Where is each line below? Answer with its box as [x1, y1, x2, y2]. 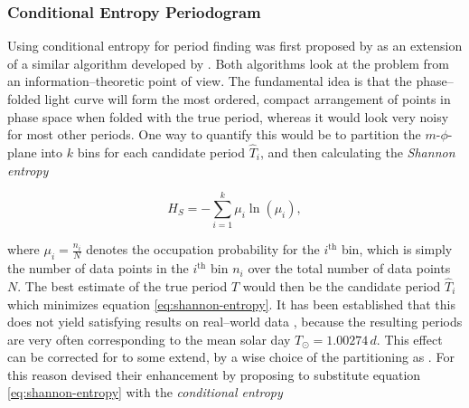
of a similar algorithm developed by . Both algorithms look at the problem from [7, 53, 450, 72]
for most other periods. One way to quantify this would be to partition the [7, 125, 421, 144]
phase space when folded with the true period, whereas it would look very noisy [7, 107, 449, 126]
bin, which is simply [341, 240, 453, 259]
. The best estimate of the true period [17, 276, 228, 295]
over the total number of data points [248, 259, 451, 278]
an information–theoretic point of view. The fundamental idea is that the [7, 71, 412, 90]
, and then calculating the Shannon [260, 143, 455, 161]
